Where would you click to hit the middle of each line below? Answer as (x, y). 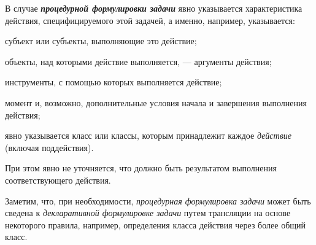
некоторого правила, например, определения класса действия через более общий (156, 224)
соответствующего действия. (58, 180)
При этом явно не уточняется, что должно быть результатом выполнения (141, 168)
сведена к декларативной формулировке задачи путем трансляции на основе (148, 213)
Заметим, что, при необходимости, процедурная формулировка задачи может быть (158, 200)
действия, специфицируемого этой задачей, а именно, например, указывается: (150, 20)
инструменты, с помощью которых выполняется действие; (114, 82)
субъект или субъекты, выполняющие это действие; (101, 41)
